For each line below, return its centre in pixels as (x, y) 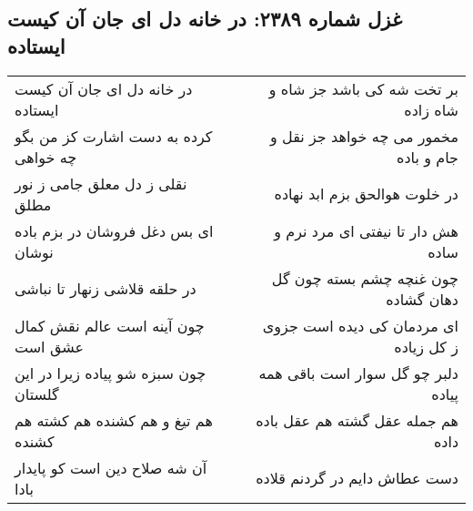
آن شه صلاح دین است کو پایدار (111, 467)
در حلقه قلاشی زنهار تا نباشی (106, 289)
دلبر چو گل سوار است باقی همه (358, 373)
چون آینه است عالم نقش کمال (110, 325)
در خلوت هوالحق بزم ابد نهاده (366, 194)
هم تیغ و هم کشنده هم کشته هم (114, 420)
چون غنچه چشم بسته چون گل (365, 278)
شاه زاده (431, 109)
